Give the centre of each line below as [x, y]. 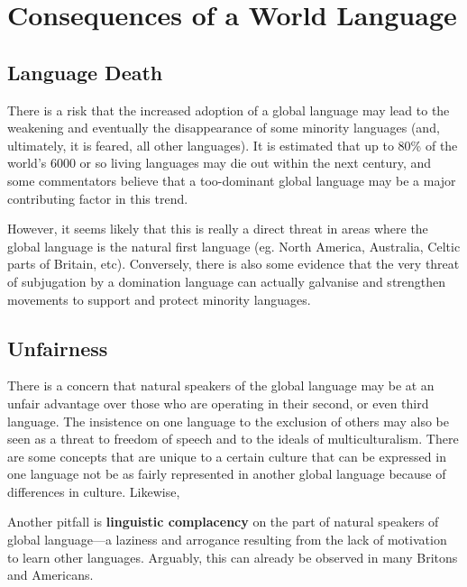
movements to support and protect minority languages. [159, 299]
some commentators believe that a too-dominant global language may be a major [232, 180]
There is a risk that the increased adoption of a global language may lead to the [229, 110]
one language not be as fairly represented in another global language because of [227, 474]
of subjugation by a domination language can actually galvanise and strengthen [227, 281]
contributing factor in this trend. [98, 198]
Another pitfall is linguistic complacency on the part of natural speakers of [223, 522]
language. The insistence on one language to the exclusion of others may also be [228, 421]
